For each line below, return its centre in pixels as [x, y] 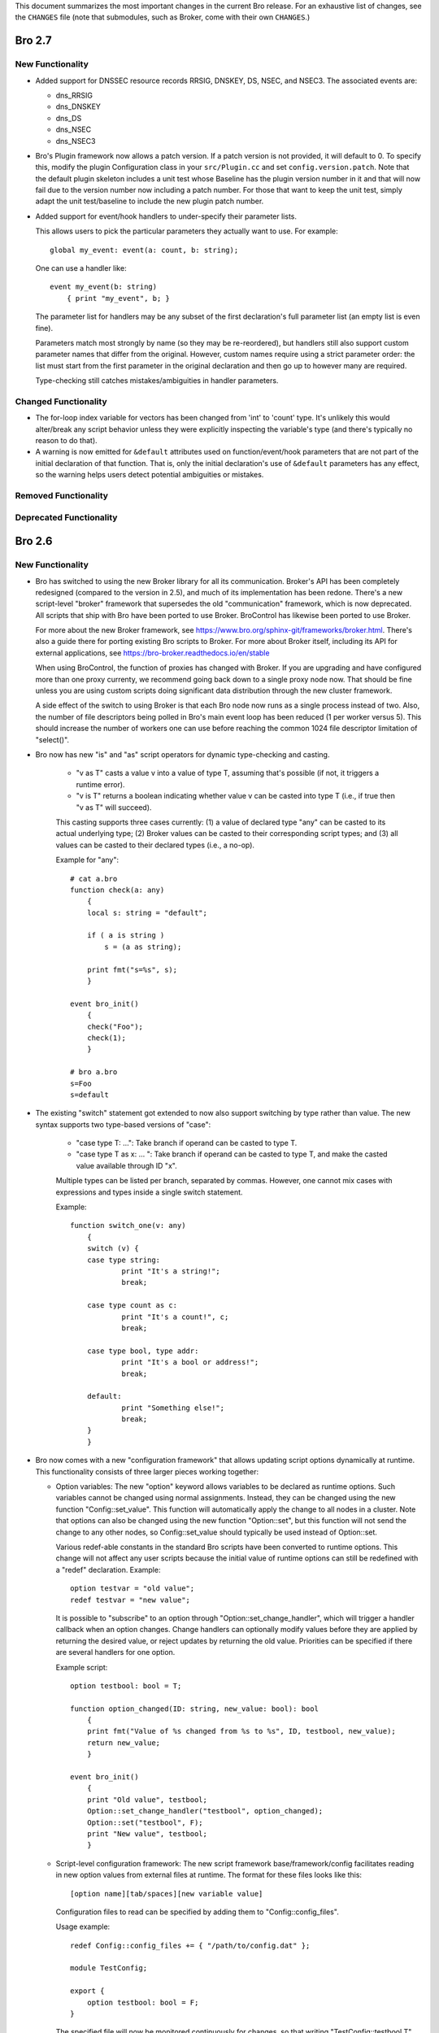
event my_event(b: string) [104, 287]
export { [87, 1991]
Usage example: [83, 1926]
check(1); [106, 1038]
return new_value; [124, 1743]
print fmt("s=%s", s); [132, 969]
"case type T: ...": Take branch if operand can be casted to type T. [187, 1143]
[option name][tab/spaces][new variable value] [167, 1894]
